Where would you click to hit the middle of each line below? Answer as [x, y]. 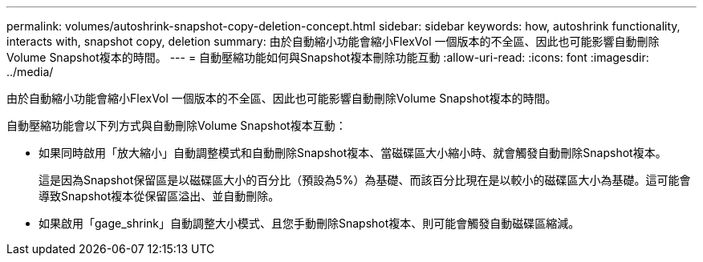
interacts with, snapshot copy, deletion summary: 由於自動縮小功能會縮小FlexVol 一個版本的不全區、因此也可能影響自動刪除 [333, 41]
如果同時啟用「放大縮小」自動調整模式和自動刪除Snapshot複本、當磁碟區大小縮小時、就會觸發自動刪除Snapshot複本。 [353, 153]
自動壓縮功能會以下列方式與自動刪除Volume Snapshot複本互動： [177, 125]
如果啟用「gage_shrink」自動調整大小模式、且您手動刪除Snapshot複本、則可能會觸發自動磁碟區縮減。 [309, 223]
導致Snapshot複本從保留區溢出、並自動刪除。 [159, 196]
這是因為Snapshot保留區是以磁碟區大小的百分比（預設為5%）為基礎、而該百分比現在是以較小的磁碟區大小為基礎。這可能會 [365, 180]
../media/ [30, 72]
